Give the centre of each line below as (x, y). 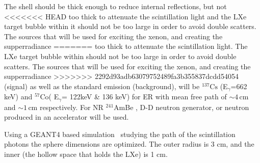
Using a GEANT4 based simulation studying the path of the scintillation (120, 134)
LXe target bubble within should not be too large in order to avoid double (120, 56)
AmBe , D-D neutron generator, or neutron (181, 107)
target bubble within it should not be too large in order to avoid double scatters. (130, 26)
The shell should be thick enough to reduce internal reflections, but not (115, 6)
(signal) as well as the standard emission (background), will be (102, 86)
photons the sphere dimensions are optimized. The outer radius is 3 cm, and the (129, 144)
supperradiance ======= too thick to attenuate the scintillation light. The (126, 46)
